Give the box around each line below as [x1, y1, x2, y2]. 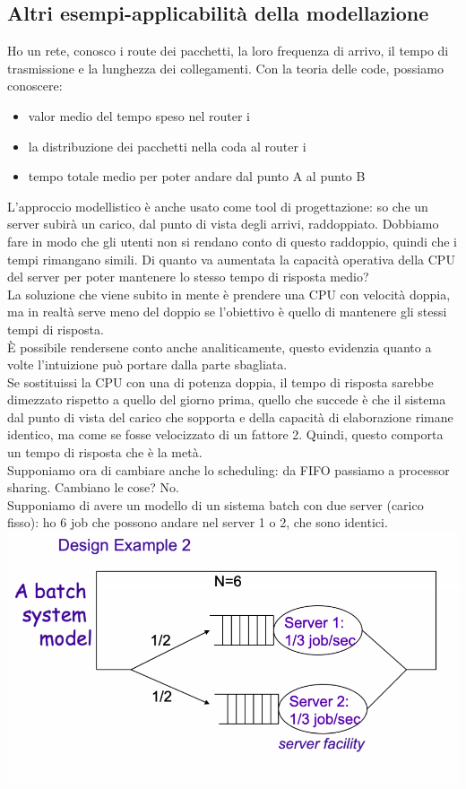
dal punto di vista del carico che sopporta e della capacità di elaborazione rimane [7, 407, 453, 426]
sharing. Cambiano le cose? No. [7, 478, 179, 497]
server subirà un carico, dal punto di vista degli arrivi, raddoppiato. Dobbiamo [7, 214, 439, 233]
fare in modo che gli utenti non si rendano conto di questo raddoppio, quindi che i [7, 231, 457, 250]
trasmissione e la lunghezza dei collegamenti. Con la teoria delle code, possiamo [7, 58, 444, 77]
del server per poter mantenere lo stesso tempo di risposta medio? [7, 267, 369, 286]
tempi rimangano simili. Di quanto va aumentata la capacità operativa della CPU [7, 249, 455, 268]
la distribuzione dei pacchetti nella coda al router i [28, 136, 306, 155]
